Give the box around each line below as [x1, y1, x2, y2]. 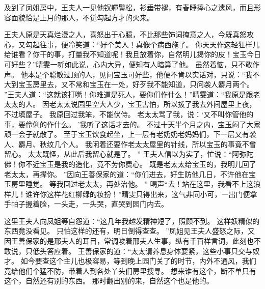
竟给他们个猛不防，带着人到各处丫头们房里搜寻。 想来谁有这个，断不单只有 [4, 265, 256, 276]
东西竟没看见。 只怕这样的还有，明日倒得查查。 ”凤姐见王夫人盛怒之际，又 [4, 225, 255, 236]
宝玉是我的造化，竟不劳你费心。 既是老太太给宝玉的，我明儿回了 [39, 158, 256, 169]
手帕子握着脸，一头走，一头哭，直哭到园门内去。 [4, 198, 168, 209]
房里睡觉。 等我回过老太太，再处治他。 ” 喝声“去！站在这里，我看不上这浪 [11, 179, 261, 189]
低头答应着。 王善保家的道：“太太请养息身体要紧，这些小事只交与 [32, 245, 253, 256]
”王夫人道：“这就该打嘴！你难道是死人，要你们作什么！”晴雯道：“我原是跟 [4, 89, 253, 99]
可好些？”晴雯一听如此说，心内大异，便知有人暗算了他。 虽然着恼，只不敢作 [4, 59, 260, 69]
